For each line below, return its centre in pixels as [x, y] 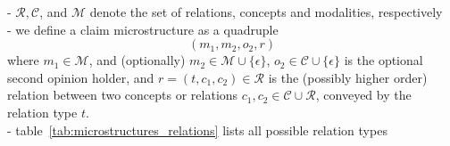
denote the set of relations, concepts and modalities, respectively [266, 12]
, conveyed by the [363, 95]
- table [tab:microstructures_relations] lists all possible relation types [197, 130]
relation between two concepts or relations [123, 95]
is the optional [383, 60]
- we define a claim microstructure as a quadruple [143, 29]
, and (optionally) [137, 60]
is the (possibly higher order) [348, 77]
